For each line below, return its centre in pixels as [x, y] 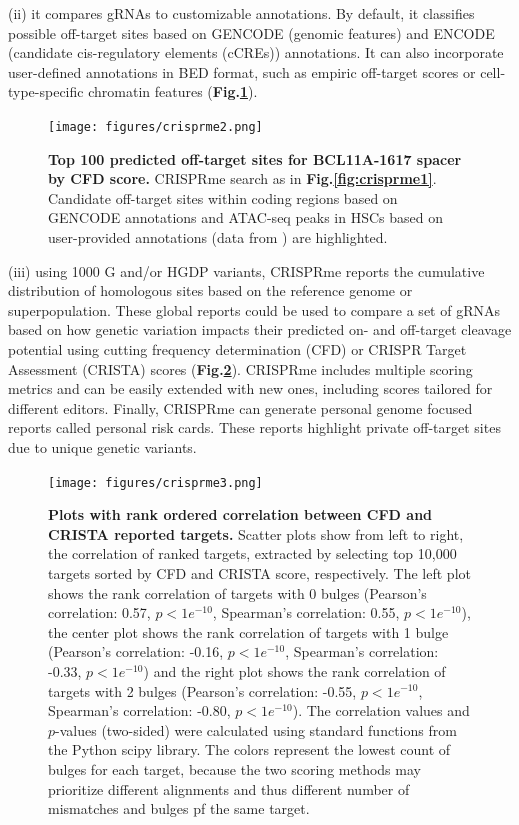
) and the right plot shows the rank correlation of [294, 670]
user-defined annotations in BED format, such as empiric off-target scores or [242, 71]
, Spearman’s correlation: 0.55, [306, 612]
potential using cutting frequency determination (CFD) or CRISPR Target [237, 348]
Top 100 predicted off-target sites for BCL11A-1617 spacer [255, 158]
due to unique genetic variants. [102, 446]
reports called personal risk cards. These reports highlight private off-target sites [254, 427]
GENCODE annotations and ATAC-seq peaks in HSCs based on [246, 217]
